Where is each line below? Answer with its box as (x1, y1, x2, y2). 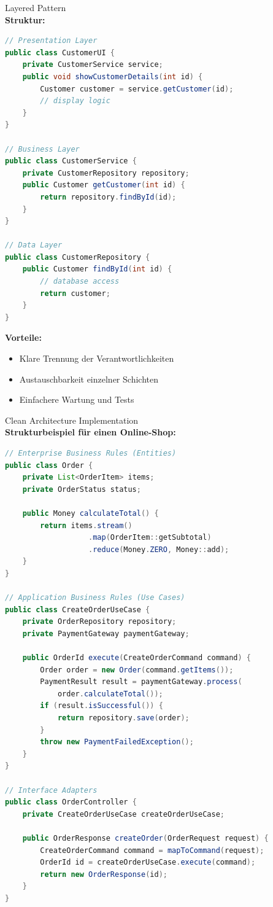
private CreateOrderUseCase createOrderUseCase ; (22, 809, 225, 819)
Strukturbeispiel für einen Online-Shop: (5, 426, 176, 438)
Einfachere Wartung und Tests (19, 393, 134, 406)
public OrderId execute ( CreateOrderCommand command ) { (22, 653, 251, 663)
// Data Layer (5, 241, 63, 250)
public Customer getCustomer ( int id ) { (22, 181, 185, 190)
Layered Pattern (5, 1, 66, 14)
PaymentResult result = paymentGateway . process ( (40, 677, 242, 687)
